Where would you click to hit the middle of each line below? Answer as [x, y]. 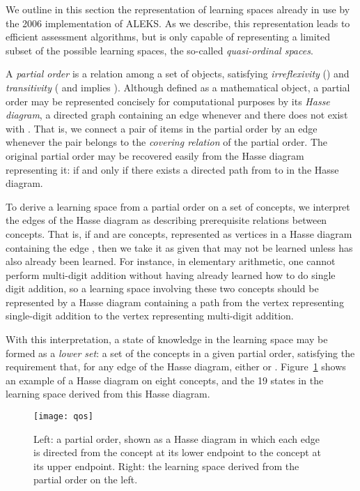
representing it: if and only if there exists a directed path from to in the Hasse [172, 169]
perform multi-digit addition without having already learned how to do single [171, 274]
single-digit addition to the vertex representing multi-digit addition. [150, 316]
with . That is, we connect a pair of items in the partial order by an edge [162, 128]
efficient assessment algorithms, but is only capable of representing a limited [168, 37]
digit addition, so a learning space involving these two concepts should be [162, 288]
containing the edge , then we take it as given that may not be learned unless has [179, 247]
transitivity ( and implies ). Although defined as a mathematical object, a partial [178, 87]
